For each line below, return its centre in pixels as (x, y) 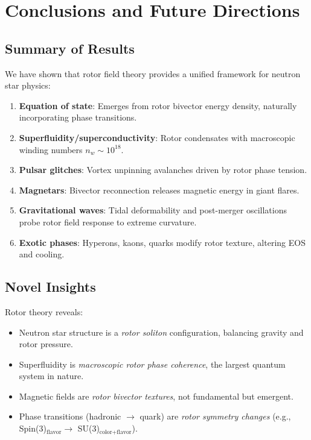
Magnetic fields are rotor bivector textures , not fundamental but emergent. (156, 396)
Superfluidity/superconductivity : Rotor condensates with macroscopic (157, 137)
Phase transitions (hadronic (70, 416)
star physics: (28, 85)
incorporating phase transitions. (78, 117)
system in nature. (51, 376)
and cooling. (42, 254)
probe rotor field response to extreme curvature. (108, 222)
